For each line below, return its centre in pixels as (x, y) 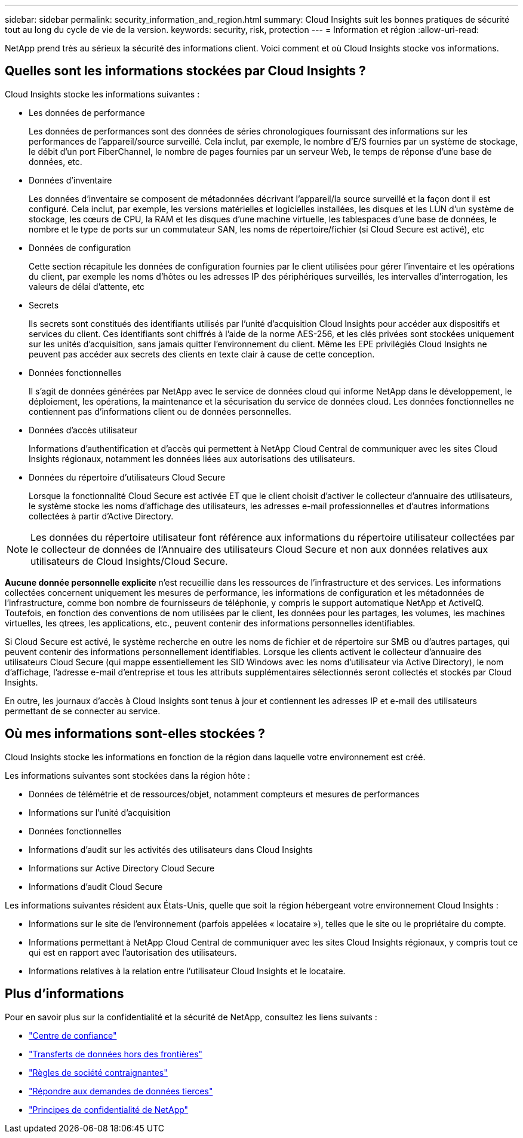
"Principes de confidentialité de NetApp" (109, 1109)
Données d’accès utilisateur (83, 430)
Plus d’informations (64, 994)
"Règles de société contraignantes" (98, 1072)
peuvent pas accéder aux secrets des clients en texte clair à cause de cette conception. (202, 354)
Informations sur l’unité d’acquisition (100, 812)
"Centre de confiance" (73, 1035)
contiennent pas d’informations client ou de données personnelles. (160, 411)
